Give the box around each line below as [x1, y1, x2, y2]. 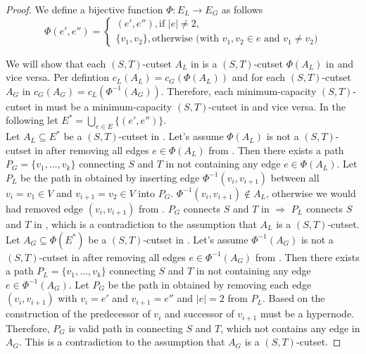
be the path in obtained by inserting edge [20, 170, 200, 184]
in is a [191, 56, 217, 70]
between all [270, 170, 320, 184]
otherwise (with [151, 34, 219, 44]
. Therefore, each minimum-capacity [160, 83, 317, 98]
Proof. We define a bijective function [6, 2, 163, 16]
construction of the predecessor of [6, 306, 151, 321]
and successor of [164, 306, 234, 321]
